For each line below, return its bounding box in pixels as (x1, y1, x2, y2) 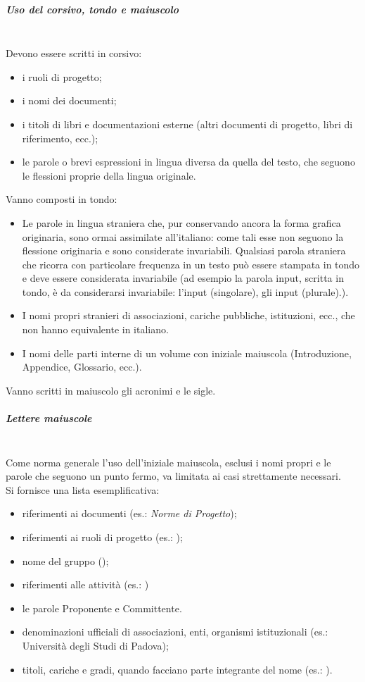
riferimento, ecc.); (22, 130, 98, 145)
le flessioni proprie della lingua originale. (22, 168, 196, 182)
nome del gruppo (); (22, 553, 109, 568)
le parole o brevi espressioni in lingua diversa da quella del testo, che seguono (22, 154, 355, 169)
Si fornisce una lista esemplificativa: (6, 482, 160, 497)
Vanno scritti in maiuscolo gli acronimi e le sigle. (6, 383, 216, 397)
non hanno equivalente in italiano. (22, 322, 169, 337)
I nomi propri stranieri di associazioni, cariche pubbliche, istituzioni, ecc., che (22, 308, 355, 323)
